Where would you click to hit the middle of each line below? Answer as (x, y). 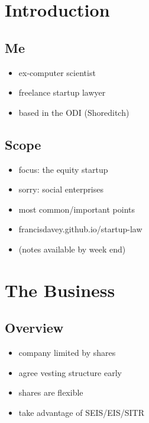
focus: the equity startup (63, 169)
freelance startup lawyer (62, 92)
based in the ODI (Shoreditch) (74, 112)
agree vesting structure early (70, 372)
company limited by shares (67, 353)
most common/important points (77, 209)
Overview (34, 328)
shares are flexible (51, 392)
